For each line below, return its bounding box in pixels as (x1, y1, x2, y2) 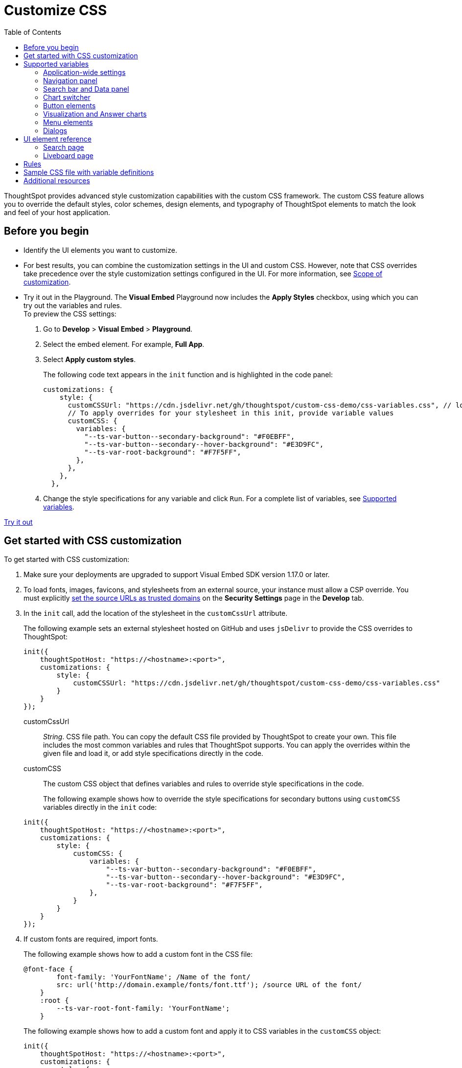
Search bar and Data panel (43, 84, 129, 93)
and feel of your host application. (4, 208, 111, 217)
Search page (43, 143, 84, 151)
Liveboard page (43, 151, 93, 160)
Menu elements (43, 118, 93, 126)
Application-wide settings (43, 68, 126, 76)
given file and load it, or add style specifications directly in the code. (43, 749, 263, 758)
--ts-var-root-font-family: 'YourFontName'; (56, 1004, 230, 1013)
